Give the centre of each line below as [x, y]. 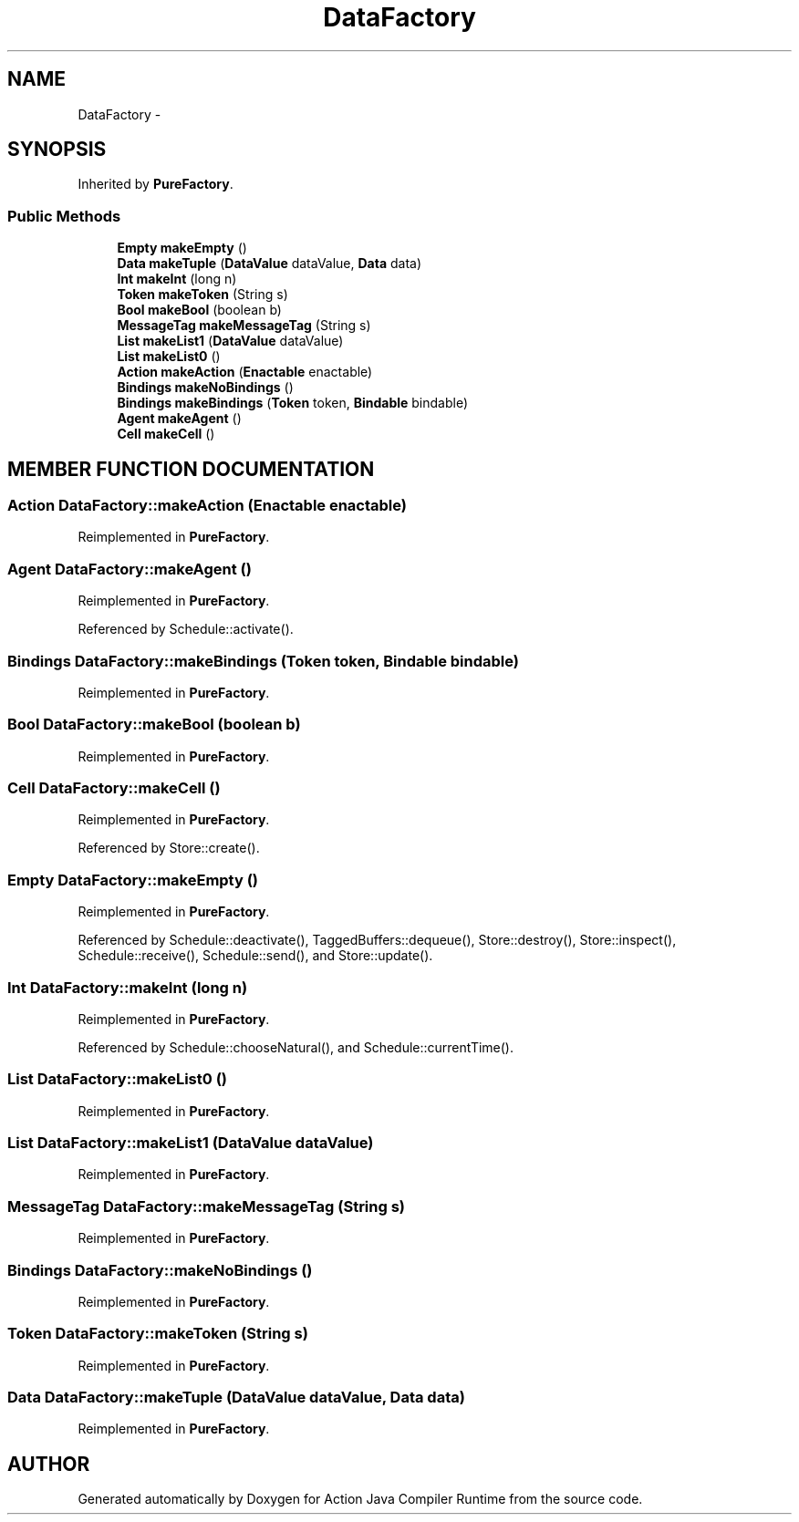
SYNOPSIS [57, 150]
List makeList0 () [169, 357]
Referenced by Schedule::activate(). [186, 629]
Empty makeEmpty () [182, 248]
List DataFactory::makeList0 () [117, 1079]
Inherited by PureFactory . [156, 184]
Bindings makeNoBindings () [205, 388]
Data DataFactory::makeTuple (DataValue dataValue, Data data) [236, 1398]
